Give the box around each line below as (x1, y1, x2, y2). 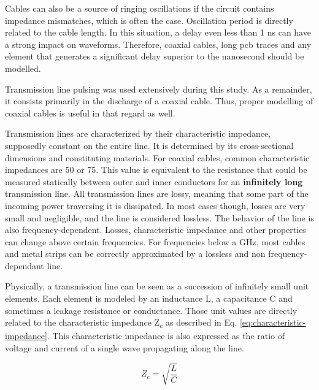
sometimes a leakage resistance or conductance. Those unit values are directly (5, 304, 298, 316)
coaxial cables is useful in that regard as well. (5, 106, 175, 119)
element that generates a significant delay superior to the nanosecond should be (5, 50, 304, 63)
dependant (5, 259, 44, 272)
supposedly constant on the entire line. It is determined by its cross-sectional (5, 139, 294, 151)
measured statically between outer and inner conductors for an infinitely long (5, 175, 303, 188)
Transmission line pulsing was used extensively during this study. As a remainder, (5, 82, 312, 95)
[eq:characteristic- (239, 316, 306, 329)
